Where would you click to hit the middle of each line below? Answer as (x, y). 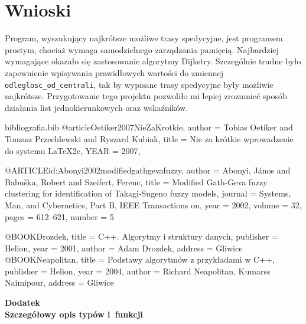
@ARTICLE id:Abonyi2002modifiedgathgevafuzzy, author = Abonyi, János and (148, 170)
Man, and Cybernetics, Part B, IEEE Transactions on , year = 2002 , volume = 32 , (153, 204)
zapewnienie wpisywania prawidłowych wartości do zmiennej (114, 72)
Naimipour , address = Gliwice (59, 282)
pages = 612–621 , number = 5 (59, 216)
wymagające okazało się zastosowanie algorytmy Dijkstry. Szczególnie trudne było (153, 61)
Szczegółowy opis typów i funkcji (74, 314)
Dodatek (22, 302)
